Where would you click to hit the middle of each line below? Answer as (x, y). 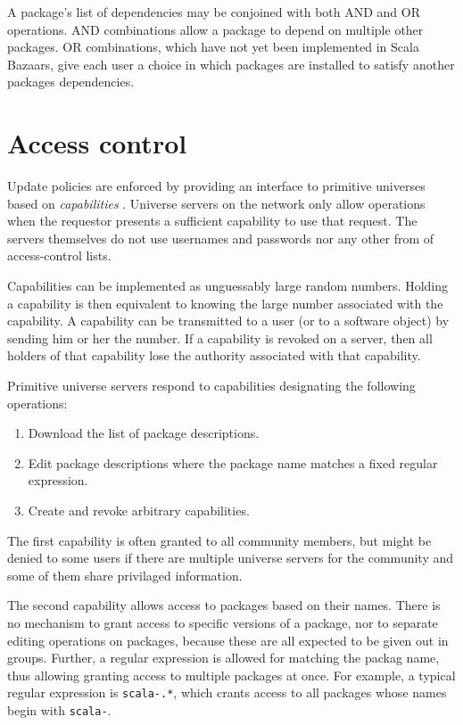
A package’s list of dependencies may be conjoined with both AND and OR (214, 12)
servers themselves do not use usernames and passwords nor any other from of (221, 238)
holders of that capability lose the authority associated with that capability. (214, 355)
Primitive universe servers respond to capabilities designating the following (211, 386)
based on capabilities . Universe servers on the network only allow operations (216, 203)
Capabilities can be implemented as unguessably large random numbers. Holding (228, 286)
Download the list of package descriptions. (144, 433)
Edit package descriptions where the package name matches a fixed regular (233, 462)
